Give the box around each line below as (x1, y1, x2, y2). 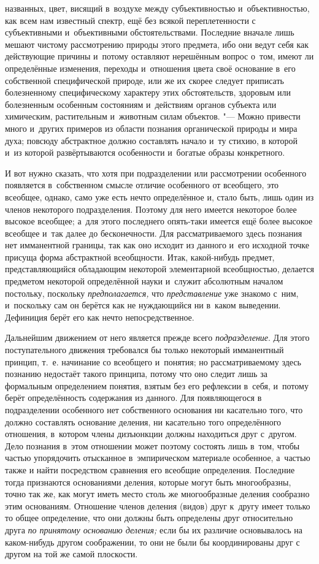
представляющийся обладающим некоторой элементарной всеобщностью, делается (5, 262, 314, 275)
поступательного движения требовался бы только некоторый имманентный (5, 343, 284, 356)
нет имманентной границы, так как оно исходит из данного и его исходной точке (5, 238, 309, 251)
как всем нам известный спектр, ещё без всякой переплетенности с (5, 13, 256, 26)
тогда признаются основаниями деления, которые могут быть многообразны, (5, 475, 291, 488)
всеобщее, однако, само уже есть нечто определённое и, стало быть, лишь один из (5, 190, 314, 203)
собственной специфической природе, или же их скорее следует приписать (5, 74, 284, 86)
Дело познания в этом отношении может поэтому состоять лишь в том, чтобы (5, 439, 300, 452)
